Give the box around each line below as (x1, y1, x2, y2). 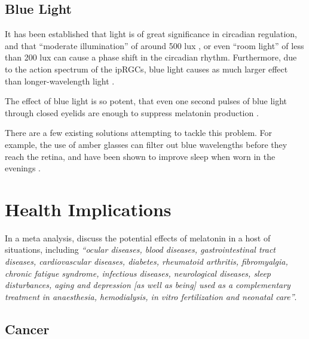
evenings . (5, 162, 41, 174)
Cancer (5, 319, 50, 338)
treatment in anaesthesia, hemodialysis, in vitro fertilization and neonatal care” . (5, 290, 297, 302)
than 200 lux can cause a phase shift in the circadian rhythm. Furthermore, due (5, 51, 297, 63)
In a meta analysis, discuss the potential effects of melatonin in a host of (5, 231, 271, 244)
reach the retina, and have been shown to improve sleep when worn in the (5, 150, 276, 162)
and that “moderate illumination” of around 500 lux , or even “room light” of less (5, 39, 304, 52)
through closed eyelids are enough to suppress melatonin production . (5, 106, 259, 119)
